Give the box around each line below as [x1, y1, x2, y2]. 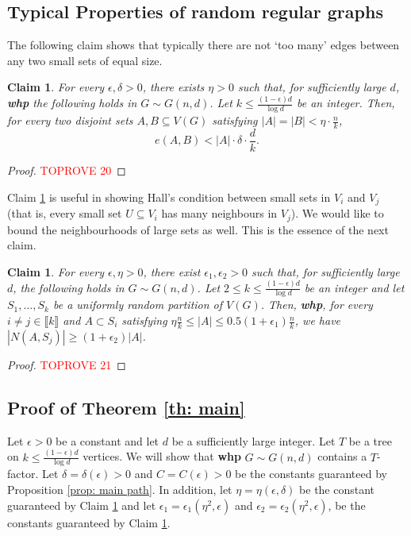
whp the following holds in [7, 94, 137, 111]
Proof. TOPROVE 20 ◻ [7, 162, 126, 179]
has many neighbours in [161, 205, 278, 222]
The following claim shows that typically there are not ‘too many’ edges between [7, 37, 400, 53]
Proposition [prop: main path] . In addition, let [7, 480, 232, 497]
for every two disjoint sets [7, 112, 133, 129]
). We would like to [290, 205, 384, 222]
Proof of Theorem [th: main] [7, 395, 245, 419]
